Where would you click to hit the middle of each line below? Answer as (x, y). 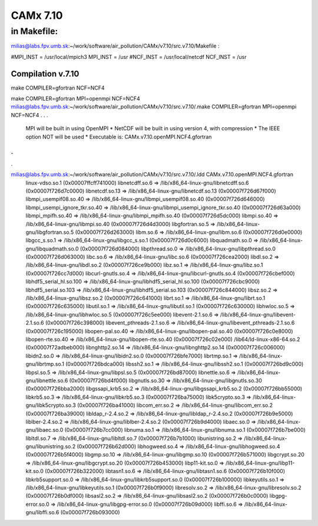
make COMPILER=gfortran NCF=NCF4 (58, 88)
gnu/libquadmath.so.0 (52, 249)
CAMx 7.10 (37, 15)
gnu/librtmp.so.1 (45, 364)
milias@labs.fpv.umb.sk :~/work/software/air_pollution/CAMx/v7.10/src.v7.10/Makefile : (115, 46)
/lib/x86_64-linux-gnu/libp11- (260, 463)
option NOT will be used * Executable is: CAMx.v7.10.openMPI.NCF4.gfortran (119, 137)
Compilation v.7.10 (45, 74)
